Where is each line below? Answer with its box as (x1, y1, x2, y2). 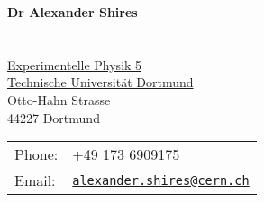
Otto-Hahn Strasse (7, 90, 111, 109)
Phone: (14, 144, 59, 165)
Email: (14, 170, 56, 191)
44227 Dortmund (7, 108, 100, 127)
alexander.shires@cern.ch (72, 172, 250, 188)
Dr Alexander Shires (7, 3, 138, 21)
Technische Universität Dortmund (7, 73, 194, 92)
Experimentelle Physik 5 (7, 55, 142, 74)
